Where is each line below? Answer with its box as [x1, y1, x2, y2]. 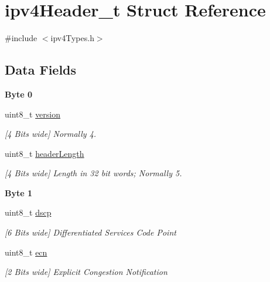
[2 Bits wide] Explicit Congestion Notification [5, 266, 168, 278]
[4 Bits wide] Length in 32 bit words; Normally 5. [5, 167, 182, 179]
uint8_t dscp [5, 206, 52, 219]
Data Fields [5, 61, 77, 79]
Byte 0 [5, 88, 32, 100]
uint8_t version [5, 108, 61, 120]
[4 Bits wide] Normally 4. [5, 127, 97, 140]
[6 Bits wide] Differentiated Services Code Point [5, 226, 176, 239]
